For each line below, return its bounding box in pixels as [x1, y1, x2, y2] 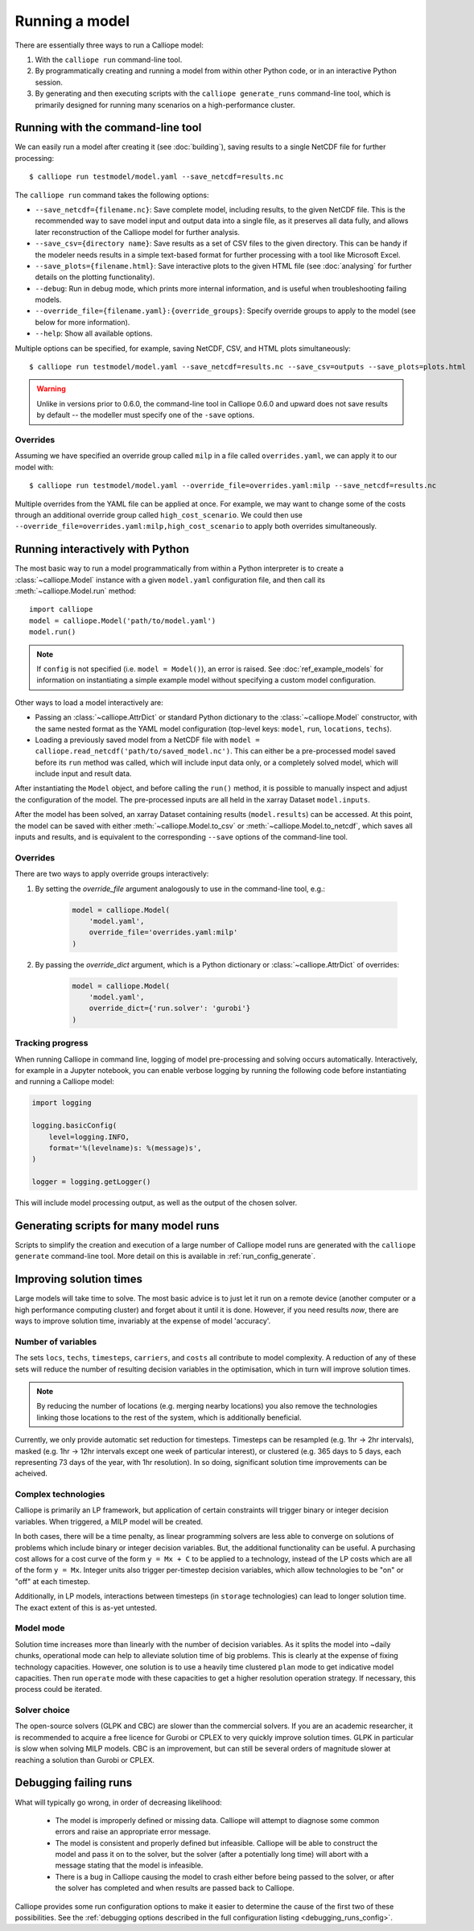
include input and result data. [35, 769, 132, 778]
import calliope [29, 604, 93, 614]
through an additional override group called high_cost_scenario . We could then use [14, 510, 303, 519]
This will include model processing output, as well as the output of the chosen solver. [14, 1198, 298, 1207]
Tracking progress [14, 1038, 89, 1049]
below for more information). [35, 317, 130, 327]
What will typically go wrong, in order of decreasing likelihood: [14, 1797, 222, 1807]
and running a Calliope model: [14, 1077, 114, 1087]
